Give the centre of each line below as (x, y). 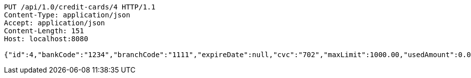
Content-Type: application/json (67, 15)
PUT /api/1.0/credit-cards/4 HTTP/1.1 (80, 7)
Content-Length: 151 (44, 31)
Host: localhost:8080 (46, 39)
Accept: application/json (55, 23)
